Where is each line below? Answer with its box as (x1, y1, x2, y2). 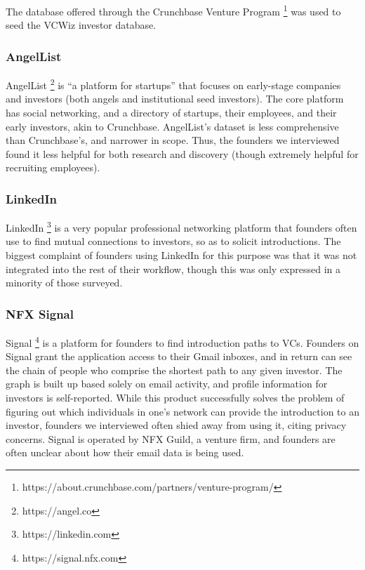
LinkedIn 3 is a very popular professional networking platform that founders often (6, 218, 357, 234)
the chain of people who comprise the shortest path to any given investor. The (6, 362, 343, 377)
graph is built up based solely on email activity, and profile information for (6, 376, 328, 391)
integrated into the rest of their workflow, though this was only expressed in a (6, 261, 340, 276)
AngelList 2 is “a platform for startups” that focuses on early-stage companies (6, 76, 341, 92)
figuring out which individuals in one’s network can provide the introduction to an (6, 404, 359, 418)
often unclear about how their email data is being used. (6, 445, 244, 460)
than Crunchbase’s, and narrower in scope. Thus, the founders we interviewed (6, 133, 340, 147)
